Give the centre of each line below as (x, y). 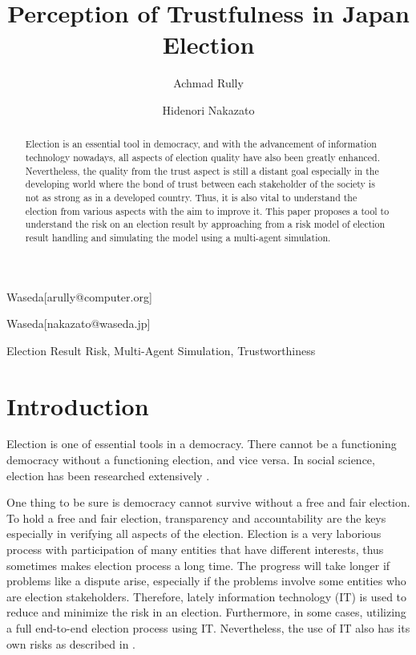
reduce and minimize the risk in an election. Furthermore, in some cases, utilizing (206, 612)
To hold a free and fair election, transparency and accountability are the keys (196, 518)
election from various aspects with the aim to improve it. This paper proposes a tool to (207, 210)
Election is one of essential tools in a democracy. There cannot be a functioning (202, 444)
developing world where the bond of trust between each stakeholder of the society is (200, 184)
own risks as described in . (71, 643)
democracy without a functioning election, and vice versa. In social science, (191, 460)
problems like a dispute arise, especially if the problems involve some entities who (206, 581)
